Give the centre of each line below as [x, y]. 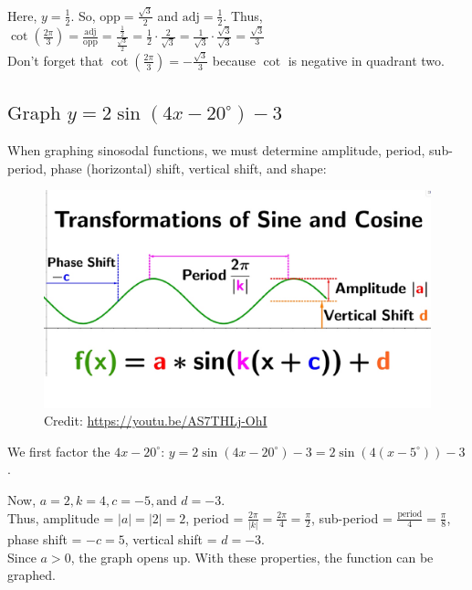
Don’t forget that [56, 60]
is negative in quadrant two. [366, 60]
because [234, 60]
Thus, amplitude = [61, 517]
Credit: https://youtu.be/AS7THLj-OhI [156, 421]
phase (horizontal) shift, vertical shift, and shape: [189, 168]
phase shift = [45, 538]
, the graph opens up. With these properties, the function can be [252, 557]
